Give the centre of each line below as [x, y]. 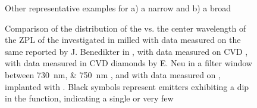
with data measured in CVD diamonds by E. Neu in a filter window [128, 63]
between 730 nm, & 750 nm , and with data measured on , [113, 74]
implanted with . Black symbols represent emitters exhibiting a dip [127, 86]
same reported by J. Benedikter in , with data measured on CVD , [126, 51]
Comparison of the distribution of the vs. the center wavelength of [126, 28]
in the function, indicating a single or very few [89, 98]
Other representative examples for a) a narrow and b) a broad [118, 8]
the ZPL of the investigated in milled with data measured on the [123, 40]
